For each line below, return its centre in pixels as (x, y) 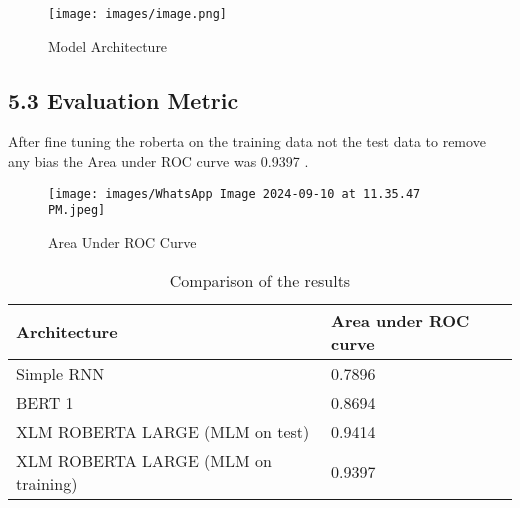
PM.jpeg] (77, 210)
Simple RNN (60, 373)
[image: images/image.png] (137, 14)
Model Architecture (108, 45)
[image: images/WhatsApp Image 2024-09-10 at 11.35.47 (234, 193)
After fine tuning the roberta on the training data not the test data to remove (247, 141)
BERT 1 (45, 402)
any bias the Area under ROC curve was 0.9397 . (158, 161)
